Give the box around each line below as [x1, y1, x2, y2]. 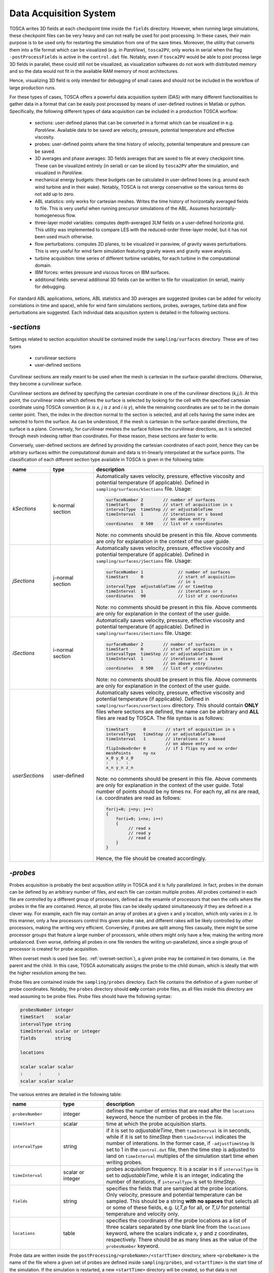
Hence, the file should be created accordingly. [96, 855, 207, 862]
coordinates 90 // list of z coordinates [106, 593, 238, 599]
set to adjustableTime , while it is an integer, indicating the [106, 1172, 244, 1179]
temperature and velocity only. [106, 1210, 180, 1217]
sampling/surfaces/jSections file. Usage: [96, 558, 192, 565]
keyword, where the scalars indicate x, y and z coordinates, [106, 1230, 249, 1237]
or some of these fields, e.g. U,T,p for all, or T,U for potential [106, 1204, 251, 1211]
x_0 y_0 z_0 [106, 755, 134, 761]
